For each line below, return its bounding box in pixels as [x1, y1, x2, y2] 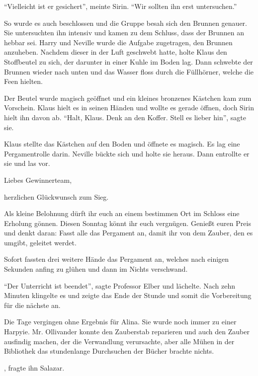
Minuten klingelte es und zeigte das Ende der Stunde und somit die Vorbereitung [4, 290, 252, 301]
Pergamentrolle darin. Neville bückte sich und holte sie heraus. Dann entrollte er [4, 148, 250, 158]
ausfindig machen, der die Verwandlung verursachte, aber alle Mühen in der [4, 336, 235, 346]
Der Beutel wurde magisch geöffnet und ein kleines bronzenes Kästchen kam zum [4, 92, 252, 103]
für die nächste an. [4, 300, 61, 310]
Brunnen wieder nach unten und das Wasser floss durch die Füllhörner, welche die [4, 66, 254, 76]
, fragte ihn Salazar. [4, 362, 65, 373]
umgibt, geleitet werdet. [4, 237, 77, 247]
